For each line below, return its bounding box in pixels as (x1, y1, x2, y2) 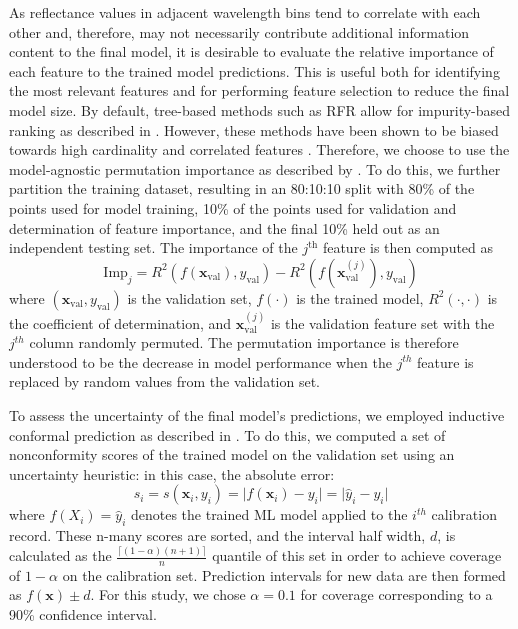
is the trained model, (296, 287, 424, 308)
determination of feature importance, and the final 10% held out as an (9, 217, 440, 238)
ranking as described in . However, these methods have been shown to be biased (9, 119, 499, 140)
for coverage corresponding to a (300, 584, 493, 605)
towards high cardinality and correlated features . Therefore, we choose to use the (9, 139, 510, 160)
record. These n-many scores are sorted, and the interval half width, (9, 525, 426, 546)
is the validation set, (127, 287, 252, 308)
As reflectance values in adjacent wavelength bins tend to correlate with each (9, 2, 481, 22)
